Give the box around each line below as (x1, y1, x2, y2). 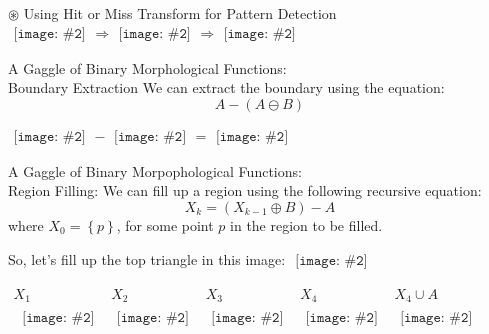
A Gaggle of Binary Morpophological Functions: (8, 160, 302, 181)
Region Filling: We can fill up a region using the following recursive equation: (8, 180, 482, 201)
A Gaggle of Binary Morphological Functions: (8, 57, 287, 78)
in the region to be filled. (230, 215, 383, 236)
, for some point (116, 215, 214, 236)
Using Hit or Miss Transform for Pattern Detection (23, 3, 337, 23)
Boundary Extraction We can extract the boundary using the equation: (8, 77, 445, 98)
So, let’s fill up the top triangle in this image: (8, 248, 286, 269)
